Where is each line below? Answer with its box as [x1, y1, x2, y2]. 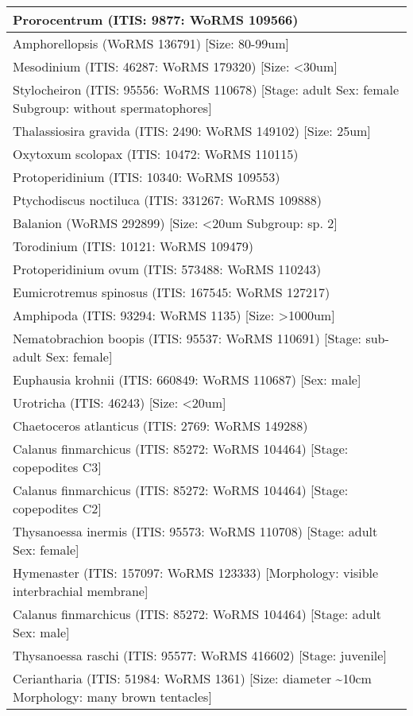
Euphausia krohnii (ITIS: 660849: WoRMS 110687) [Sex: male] [13, 370, 361, 389]
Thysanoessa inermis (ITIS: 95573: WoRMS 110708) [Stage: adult [13, 522, 378, 540]
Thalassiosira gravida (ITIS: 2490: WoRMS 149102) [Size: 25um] [13, 122, 371, 140]
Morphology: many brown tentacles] [13, 687, 212, 706]
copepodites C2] [13, 499, 102, 517]
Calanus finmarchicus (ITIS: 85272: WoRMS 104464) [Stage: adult [13, 605, 382, 623]
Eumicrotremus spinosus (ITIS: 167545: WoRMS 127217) [13, 283, 330, 301]
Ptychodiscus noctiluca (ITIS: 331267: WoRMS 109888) [13, 191, 322, 209]
